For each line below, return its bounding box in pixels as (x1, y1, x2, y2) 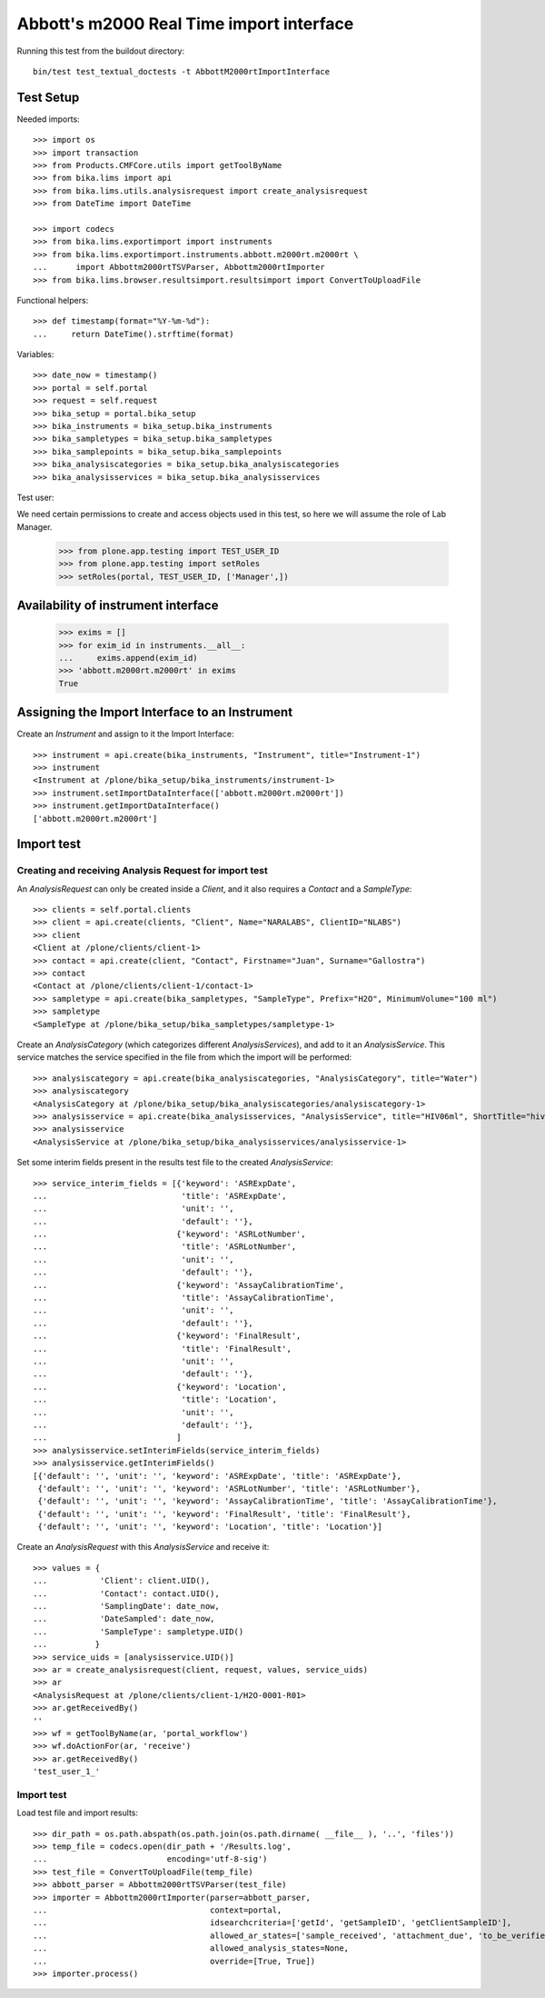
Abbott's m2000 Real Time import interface (16, 14, 354, 34)
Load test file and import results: (16, 1807, 138, 1818)
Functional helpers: (16, 295, 89, 305)
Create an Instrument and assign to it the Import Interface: (16, 728, 235, 740)
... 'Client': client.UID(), (33, 1575, 211, 1586)
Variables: (16, 349, 54, 360)
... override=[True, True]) (33, 1955, 316, 1966)
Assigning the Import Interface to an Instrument (16, 704, 293, 720)
